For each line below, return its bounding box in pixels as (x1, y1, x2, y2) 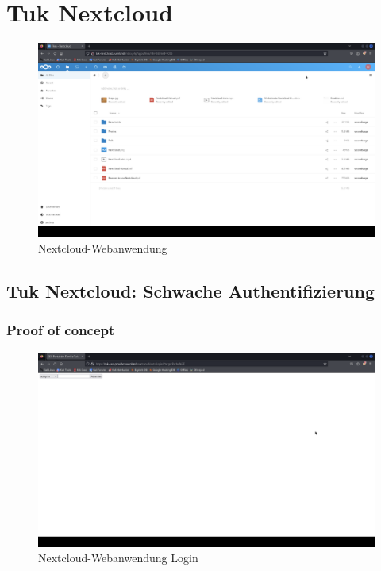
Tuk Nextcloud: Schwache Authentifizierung (6, 279, 375, 303)
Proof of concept (6, 320, 115, 340)
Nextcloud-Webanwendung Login (38, 550, 198, 566)
